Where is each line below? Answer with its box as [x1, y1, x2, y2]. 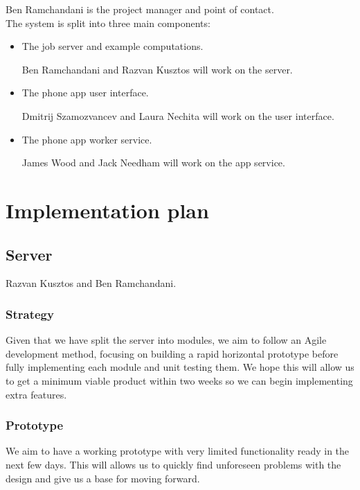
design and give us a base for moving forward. [6, 471, 200, 485]
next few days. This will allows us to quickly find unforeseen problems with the [6, 457, 341, 471]
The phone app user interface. [21, 85, 149, 100]
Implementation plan [6, 195, 209, 224]
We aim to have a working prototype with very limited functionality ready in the [6, 444, 350, 458]
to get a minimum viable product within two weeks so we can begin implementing [6, 373, 353, 387]
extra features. [6, 387, 67, 401]
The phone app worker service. [21, 132, 152, 146]
